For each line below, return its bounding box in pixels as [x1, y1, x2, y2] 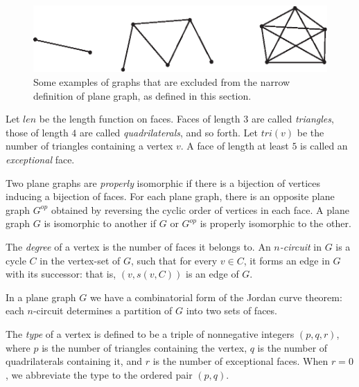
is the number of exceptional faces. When [152, 354, 329, 368]
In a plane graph [6, 289, 76, 304]
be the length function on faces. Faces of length [39, 111, 240, 126]
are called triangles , [251, 111, 334, 126]
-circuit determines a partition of [33, 303, 173, 318]
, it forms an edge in [243, 253, 330, 267]
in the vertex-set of [40, 253, 121, 267]
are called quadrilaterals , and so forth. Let [80, 125, 258, 139]
